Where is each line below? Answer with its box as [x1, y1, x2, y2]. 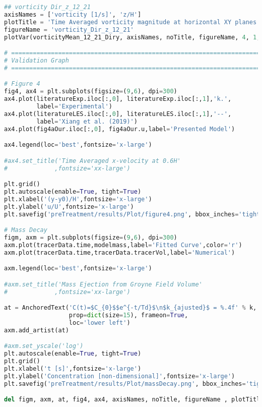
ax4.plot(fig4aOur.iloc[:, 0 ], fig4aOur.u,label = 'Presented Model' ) [4, 125, 235, 133]
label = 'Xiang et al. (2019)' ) [36, 118, 138, 125]
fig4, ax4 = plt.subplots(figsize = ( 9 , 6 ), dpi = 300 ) [4, 88, 177, 95]
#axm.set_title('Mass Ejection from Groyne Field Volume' [4, 280, 203, 288]
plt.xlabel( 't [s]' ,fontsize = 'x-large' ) [4, 365, 142, 372]
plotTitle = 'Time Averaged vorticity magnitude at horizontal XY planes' [4, 18, 260, 26]
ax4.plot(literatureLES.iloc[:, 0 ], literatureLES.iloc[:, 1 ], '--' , [4, 110, 232, 118]
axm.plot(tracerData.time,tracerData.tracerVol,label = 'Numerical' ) [4, 249, 235, 256]
